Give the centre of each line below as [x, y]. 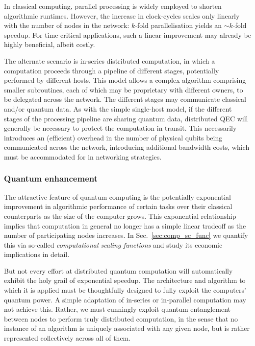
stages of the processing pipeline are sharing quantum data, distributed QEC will [126, 118]
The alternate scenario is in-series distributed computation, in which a [110, 60]
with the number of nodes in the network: [67, 25]
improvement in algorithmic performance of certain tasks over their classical [118, 206]
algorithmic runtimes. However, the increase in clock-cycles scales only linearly [122, 15]
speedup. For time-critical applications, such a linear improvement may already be [127, 35]
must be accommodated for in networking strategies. [83, 156]
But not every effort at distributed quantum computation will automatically [118, 270]
